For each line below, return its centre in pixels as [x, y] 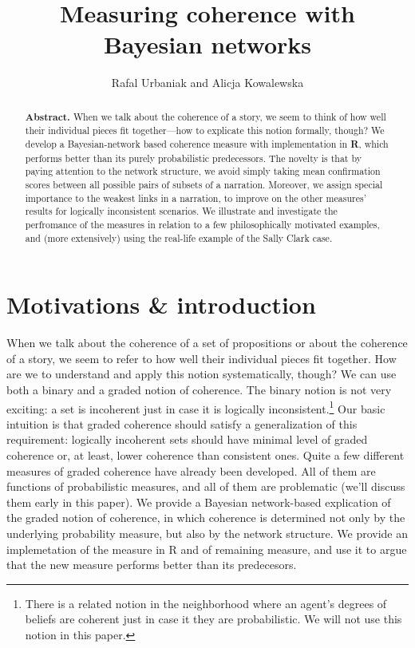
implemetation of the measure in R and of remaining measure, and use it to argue [207, 549]
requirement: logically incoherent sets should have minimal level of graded [187, 439]
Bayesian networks [207, 44]
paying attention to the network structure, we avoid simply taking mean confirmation [203, 171]
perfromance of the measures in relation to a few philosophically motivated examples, [202, 224]
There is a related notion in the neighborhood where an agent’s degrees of [206, 603]
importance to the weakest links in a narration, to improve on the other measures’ [196, 198]
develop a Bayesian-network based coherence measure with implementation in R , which [207, 144]
